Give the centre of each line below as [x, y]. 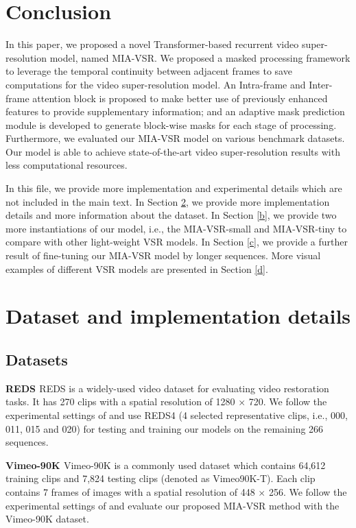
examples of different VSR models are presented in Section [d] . [137, 268]
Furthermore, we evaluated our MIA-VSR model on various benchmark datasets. [175, 138]
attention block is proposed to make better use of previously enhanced [180, 98]
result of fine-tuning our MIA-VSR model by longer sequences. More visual [163, 255]
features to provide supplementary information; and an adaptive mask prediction [175, 111]
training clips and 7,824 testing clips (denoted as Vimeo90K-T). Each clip [161, 478]
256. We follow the [308, 491]
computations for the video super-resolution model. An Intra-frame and [156, 84]
